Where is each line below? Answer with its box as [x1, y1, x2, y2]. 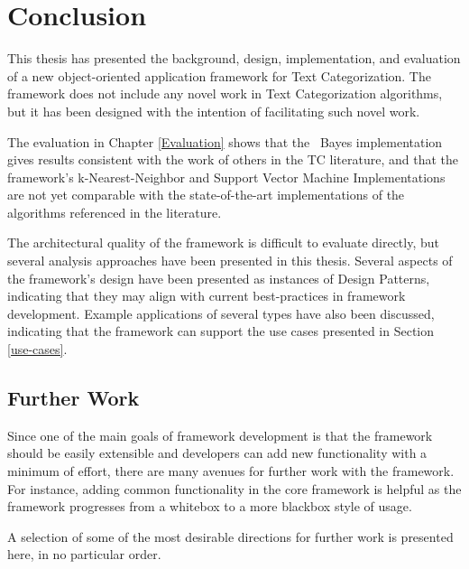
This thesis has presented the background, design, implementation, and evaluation [7, 49, 461, 68]
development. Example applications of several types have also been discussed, [7, 303, 435, 322]
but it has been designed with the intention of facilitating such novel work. [7, 101, 420, 120]
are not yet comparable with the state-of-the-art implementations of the [7, 185, 405, 204]
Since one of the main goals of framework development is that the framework [7, 425, 433, 444]
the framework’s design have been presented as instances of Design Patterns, [7, 268, 430, 287]
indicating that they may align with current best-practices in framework [7, 286, 406, 305]
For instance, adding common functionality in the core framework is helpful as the [7, 479, 462, 498]
